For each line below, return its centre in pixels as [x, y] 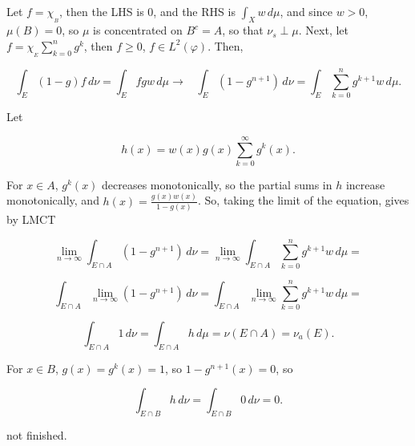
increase [365, 184]
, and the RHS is [194, 11]
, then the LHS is [102, 11]
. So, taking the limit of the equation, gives [303, 200]
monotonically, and [53, 200]
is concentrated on [138, 30]
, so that [243, 30]
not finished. [37, 435]
